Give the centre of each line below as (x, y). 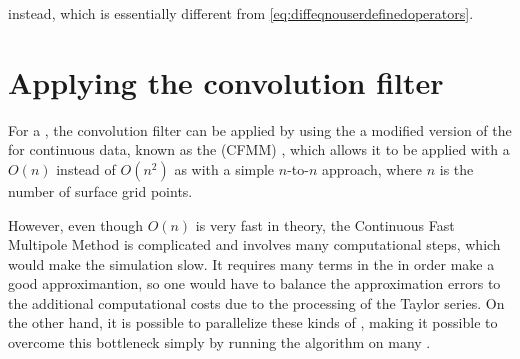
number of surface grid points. (100, 190)
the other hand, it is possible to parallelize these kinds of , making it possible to (253, 322)
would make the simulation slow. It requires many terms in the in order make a (251, 263)
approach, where (372, 168)
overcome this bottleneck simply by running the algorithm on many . (219, 342)
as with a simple (224, 168)
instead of (86, 168)
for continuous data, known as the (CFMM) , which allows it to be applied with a (259, 149)
